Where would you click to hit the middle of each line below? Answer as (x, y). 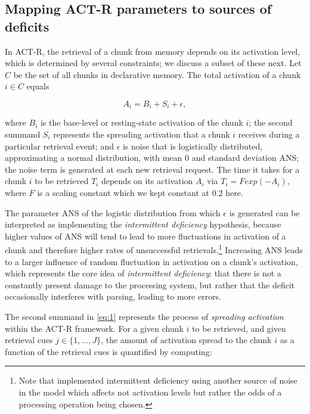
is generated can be (264, 212)
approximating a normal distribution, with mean (94, 158)
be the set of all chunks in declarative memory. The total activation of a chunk (157, 74)
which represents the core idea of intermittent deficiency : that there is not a (143, 273)
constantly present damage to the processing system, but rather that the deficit (150, 284)
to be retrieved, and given (239, 328)
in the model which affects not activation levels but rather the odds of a (150, 392)
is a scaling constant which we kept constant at (123, 192)
